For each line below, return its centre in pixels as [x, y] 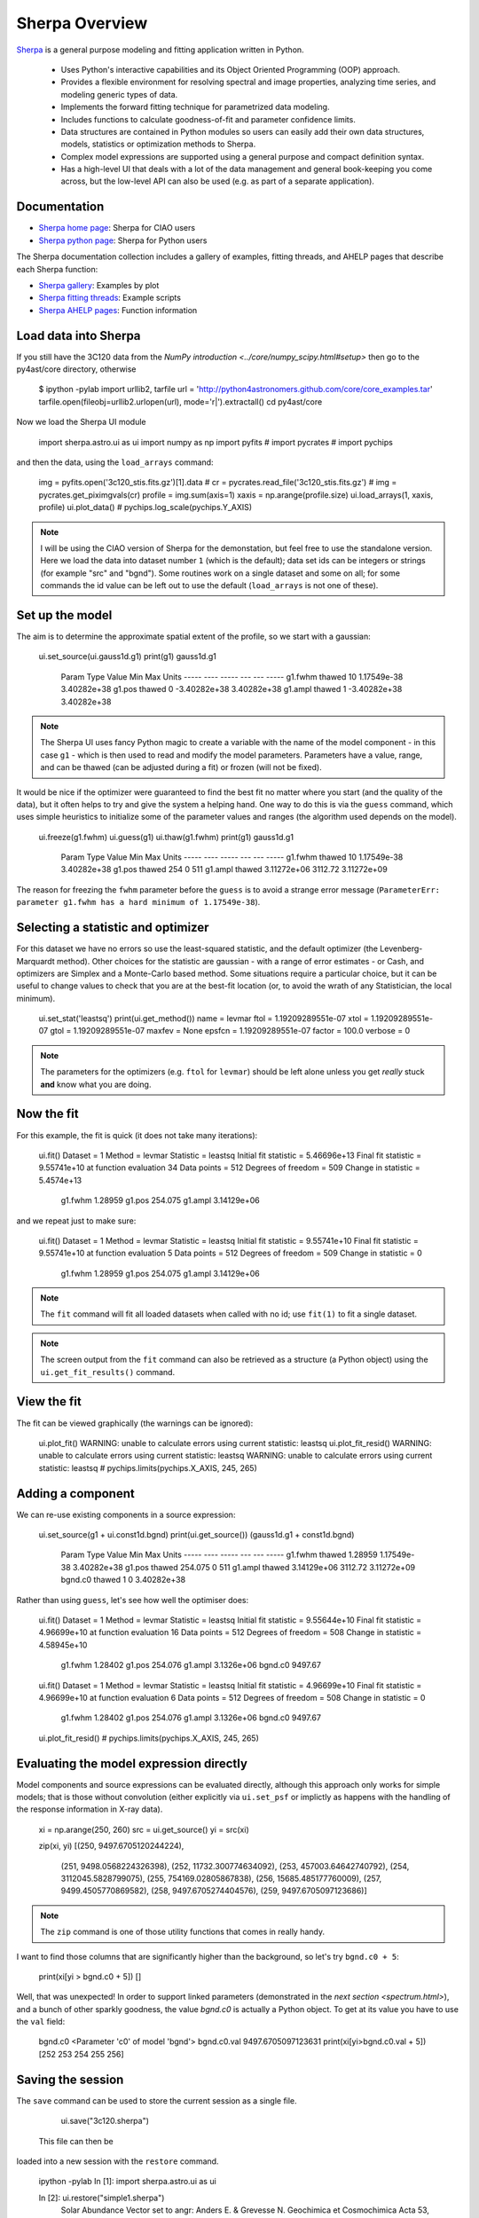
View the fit [49, 1402]
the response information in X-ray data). [90, 1809]
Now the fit [47, 1114]
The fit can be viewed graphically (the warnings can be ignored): [135, 1423]
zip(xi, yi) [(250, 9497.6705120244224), [111, 1846]
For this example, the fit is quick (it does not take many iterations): [137, 1135]
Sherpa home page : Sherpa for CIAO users [117, 228]
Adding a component [75, 1494]
